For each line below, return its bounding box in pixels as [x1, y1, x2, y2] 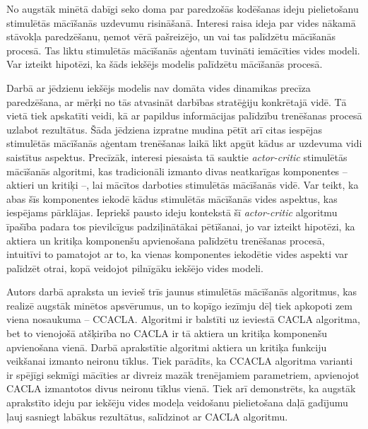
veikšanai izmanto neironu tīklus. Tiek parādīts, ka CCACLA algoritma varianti [6, 353, 353, 368]
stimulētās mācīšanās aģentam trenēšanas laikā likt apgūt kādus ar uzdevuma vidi [6, 136, 362, 151]
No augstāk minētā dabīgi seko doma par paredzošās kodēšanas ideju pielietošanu [6, 1, 359, 16]
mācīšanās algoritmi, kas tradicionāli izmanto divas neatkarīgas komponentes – [6, 163, 348, 178]
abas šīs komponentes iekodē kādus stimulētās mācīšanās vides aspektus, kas [6, 191, 338, 206]
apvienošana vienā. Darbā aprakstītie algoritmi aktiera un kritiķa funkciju [6, 339, 327, 354]
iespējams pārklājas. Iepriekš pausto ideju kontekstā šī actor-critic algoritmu [6, 205, 338, 220]
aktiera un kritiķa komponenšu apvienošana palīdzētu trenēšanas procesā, [6, 233, 325, 247]
